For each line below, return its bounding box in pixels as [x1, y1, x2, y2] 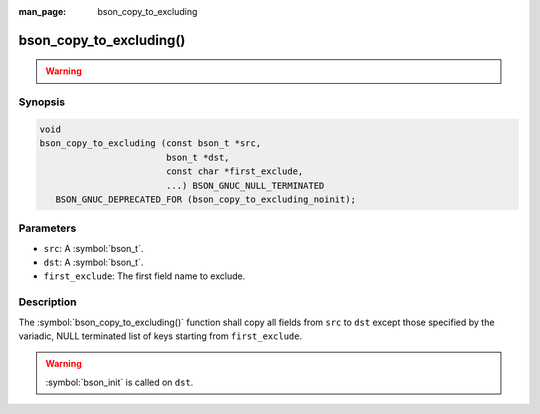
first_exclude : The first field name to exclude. [43, 270, 246, 282]
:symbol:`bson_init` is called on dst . [45, 376, 194, 388]
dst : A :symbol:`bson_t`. [43, 256, 144, 269]
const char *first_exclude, [165, 166, 304, 177]
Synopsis [18, 95, 65, 109]
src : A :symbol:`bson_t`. [43, 242, 144, 254]
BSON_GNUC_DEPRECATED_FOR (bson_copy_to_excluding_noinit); [55, 193, 357, 205]
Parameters [18, 221, 77, 235]
